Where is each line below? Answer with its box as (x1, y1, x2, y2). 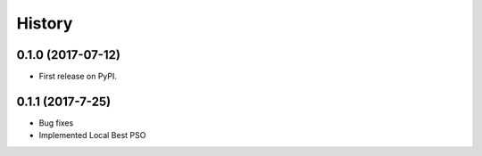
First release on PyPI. (38, 71, 118, 82)
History (16, 13, 73, 33)
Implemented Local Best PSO (38, 130, 146, 141)
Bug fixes (38, 117, 74, 128)
